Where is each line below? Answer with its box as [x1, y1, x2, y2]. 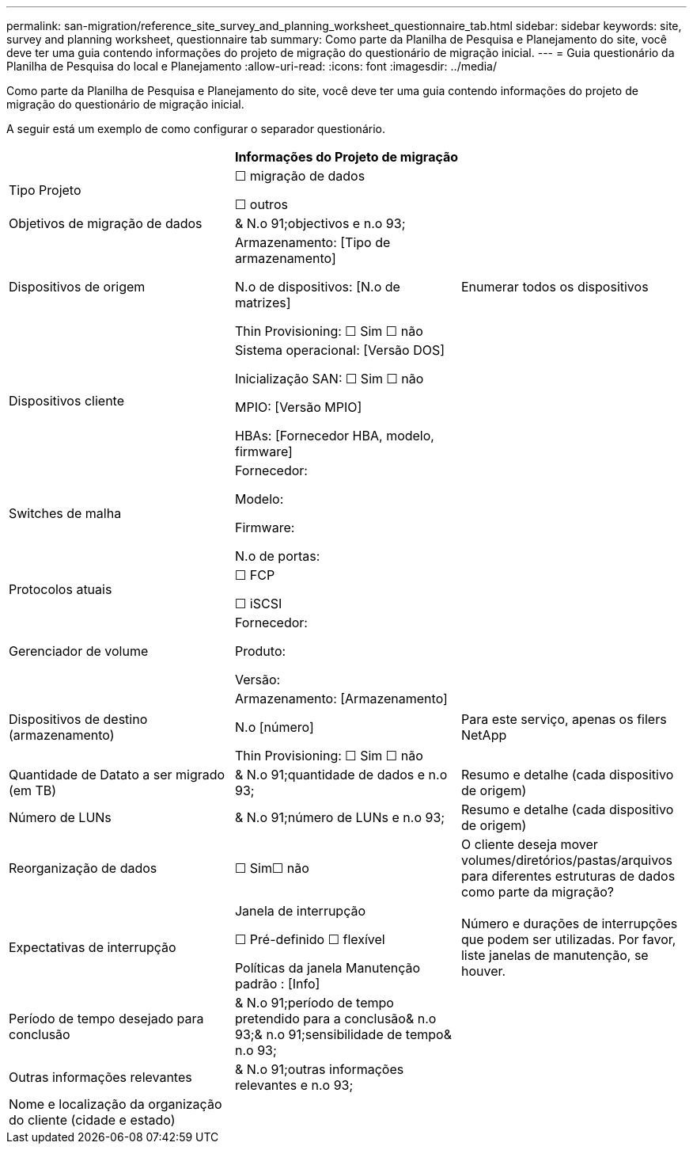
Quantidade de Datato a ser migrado [9, 767, 225, 783]
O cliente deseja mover [460, 836, 598, 852]
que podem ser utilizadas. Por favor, [460, 931, 676, 947]
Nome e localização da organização [9, 1096, 222, 1112]
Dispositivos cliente [9, 393, 124, 409]
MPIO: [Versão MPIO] [234, 399, 362, 415]
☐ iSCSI [234, 596, 282, 611]
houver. [460, 963, 506, 979]
